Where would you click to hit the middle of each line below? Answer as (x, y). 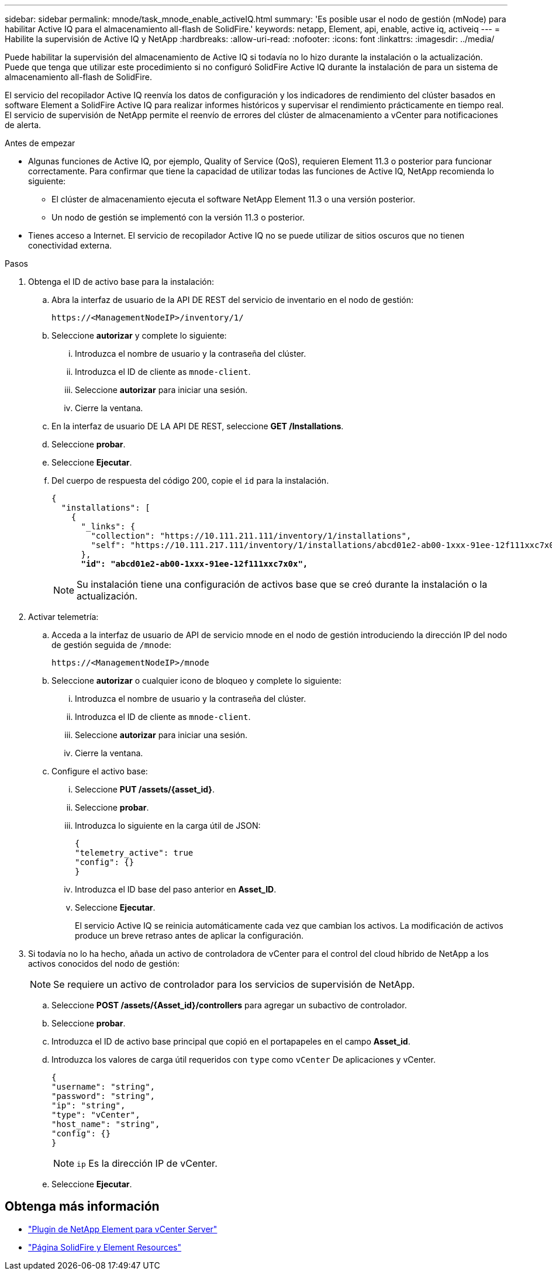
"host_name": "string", (106, 1124)
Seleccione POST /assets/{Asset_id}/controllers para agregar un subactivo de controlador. (229, 1005)
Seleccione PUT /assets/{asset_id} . (145, 789)
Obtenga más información (82, 1207)
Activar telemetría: (63, 617)
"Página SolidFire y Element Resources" (105, 1247)
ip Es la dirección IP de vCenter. (147, 1163)
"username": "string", (103, 1087)
